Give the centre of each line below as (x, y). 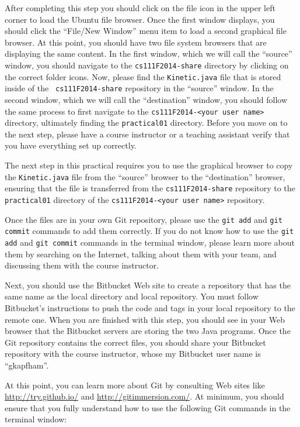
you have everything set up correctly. (71, 145)
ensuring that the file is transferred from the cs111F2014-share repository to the (150, 188)
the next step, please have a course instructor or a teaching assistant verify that (147, 134)
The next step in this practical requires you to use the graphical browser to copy (149, 165)
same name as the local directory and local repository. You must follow (132, 296)
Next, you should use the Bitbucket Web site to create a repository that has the (148, 285)
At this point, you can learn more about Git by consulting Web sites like (135, 385)
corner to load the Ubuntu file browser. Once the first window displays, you (140, 19)
